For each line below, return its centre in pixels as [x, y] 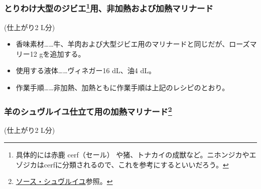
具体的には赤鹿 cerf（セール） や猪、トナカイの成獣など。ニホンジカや [133, 154]
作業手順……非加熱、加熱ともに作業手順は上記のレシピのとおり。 [122, 87]
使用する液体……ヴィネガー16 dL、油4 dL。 [86, 70]
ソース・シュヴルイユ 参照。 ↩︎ [64, 181]
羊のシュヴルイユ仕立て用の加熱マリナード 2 [88, 111]
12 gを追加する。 [57, 53]
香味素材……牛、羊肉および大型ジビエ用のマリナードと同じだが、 [122, 44]
